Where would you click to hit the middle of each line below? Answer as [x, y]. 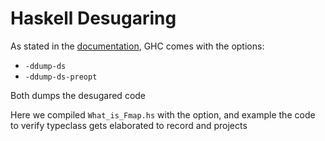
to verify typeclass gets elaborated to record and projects [129, 125]
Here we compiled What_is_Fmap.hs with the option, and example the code [163, 114]
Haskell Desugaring [93, 18]
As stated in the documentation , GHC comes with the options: [137, 46]
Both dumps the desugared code [78, 95]
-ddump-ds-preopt [61, 77]
